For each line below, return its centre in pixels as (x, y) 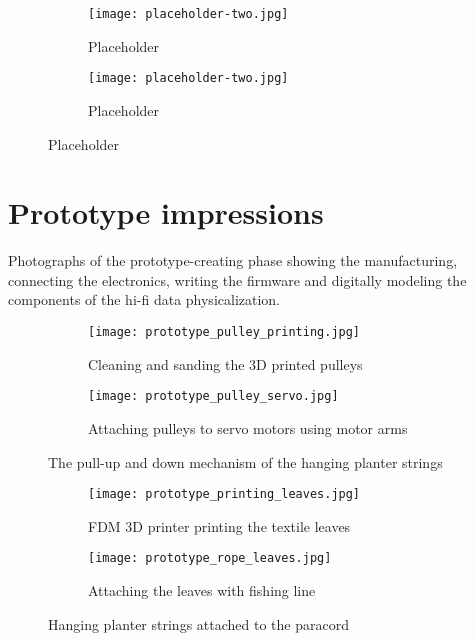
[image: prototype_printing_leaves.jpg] (224, 494)
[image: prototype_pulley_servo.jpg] (213, 396)
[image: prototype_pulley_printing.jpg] (224, 332)
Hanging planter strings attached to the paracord (198, 623)
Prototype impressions (166, 212)
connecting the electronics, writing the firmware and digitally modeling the (237, 279)
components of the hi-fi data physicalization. (144, 299)
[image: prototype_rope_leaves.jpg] (210, 558)
